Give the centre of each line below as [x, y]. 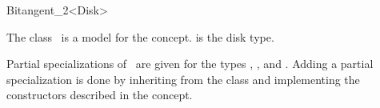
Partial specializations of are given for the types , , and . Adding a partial [190, 64]
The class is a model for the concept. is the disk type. [140, 36]
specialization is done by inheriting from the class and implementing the [183, 79]
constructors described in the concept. [100, 95]
